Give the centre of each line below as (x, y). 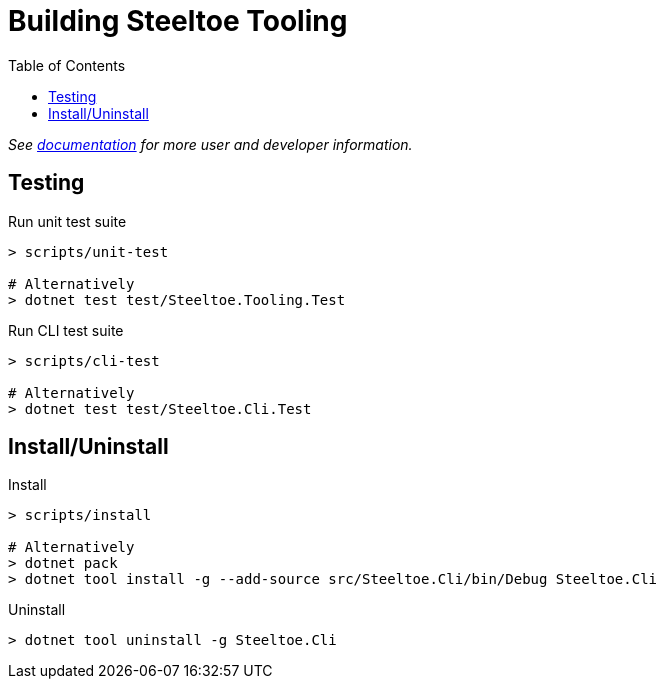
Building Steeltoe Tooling (178, 21)
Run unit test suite (67, 221)
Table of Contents (67, 65)
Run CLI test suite (66, 330)
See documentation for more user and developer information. (210, 144)
